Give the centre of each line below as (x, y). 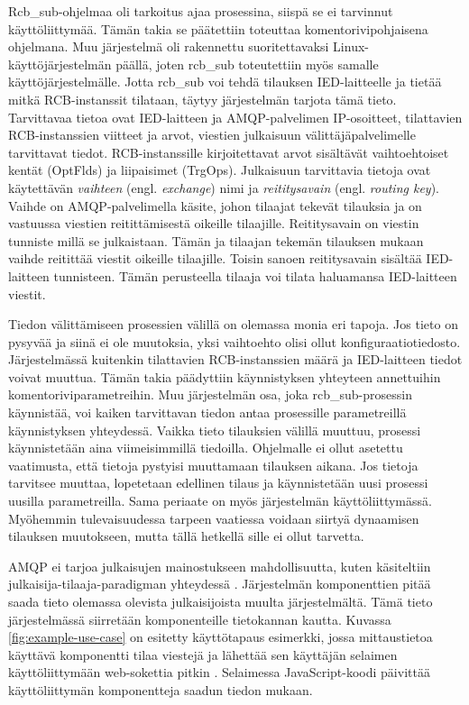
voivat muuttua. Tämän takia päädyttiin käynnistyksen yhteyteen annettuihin (225, 376)
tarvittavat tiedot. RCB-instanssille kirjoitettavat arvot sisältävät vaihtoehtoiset (229, 152)
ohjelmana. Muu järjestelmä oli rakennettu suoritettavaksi (169, 46)
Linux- (351, 46)
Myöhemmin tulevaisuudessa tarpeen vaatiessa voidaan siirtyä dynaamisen (214, 518)
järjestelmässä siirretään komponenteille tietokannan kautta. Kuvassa (200, 619)
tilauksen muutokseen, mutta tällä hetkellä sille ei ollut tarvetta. (186, 536)
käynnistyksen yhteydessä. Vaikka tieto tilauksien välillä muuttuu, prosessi (215, 430)
